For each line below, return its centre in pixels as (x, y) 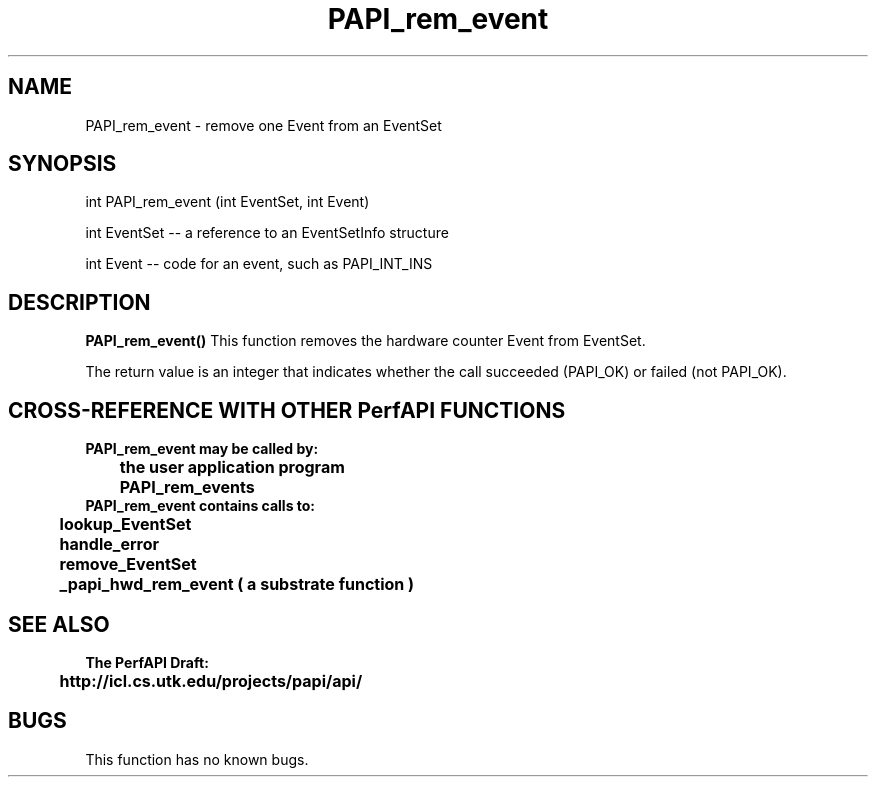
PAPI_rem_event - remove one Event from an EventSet (263, 125)
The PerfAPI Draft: (147, 662)
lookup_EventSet (125, 524)
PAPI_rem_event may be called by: (202, 449)
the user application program (232, 467)
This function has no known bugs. (197, 759)
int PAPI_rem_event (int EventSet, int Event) (227, 202)
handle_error (109, 544)
